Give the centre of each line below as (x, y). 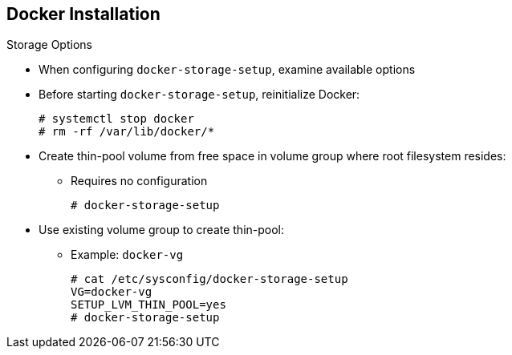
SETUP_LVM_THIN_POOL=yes (148, 305)
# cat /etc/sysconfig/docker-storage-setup (209, 279)
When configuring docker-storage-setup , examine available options (227, 70)
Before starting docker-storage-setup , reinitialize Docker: (199, 95)
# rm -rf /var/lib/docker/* (127, 132)
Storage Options (49, 45)
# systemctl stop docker (116, 119)
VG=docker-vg (112, 292)
